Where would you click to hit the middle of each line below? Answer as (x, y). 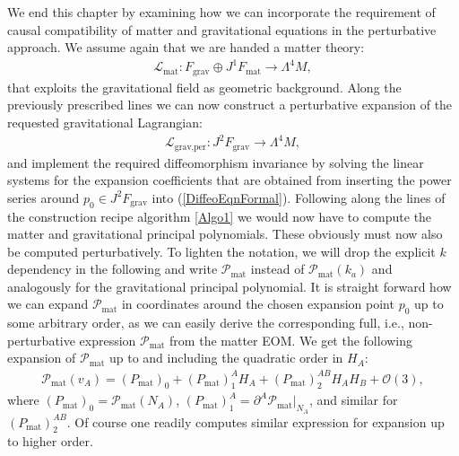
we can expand (48, 304)
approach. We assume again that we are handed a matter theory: (186, 47)
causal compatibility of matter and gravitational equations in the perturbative (222, 29)
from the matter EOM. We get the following (291, 340)
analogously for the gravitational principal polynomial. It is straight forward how (229, 286)
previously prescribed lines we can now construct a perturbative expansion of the (230, 105)
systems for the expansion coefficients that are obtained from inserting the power (229, 180)
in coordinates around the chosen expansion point (258, 304)
